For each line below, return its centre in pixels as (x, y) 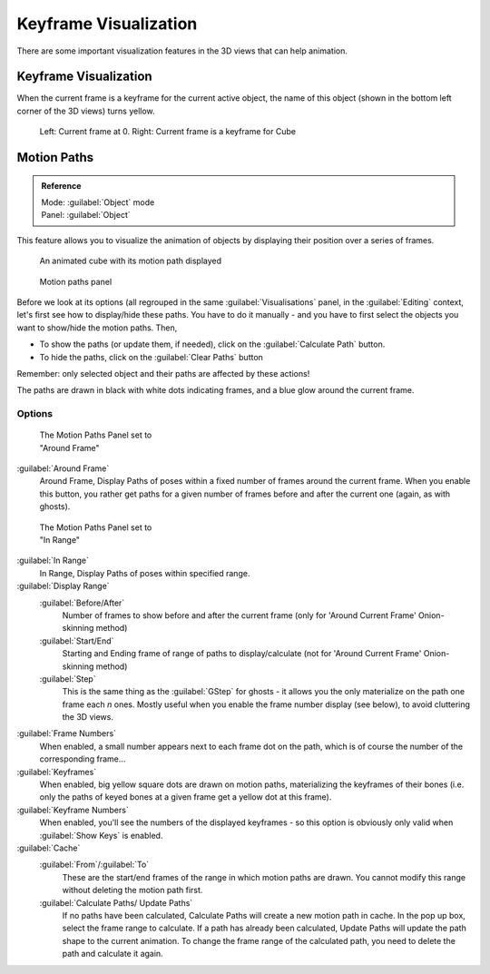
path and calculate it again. (113, 954)
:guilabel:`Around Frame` (63, 468)
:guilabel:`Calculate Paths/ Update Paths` (116, 902)
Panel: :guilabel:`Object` (86, 215)
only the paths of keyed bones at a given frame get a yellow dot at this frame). (186, 797)
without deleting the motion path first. (132, 890)
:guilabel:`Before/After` (82, 603)
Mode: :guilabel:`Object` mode (98, 202)
